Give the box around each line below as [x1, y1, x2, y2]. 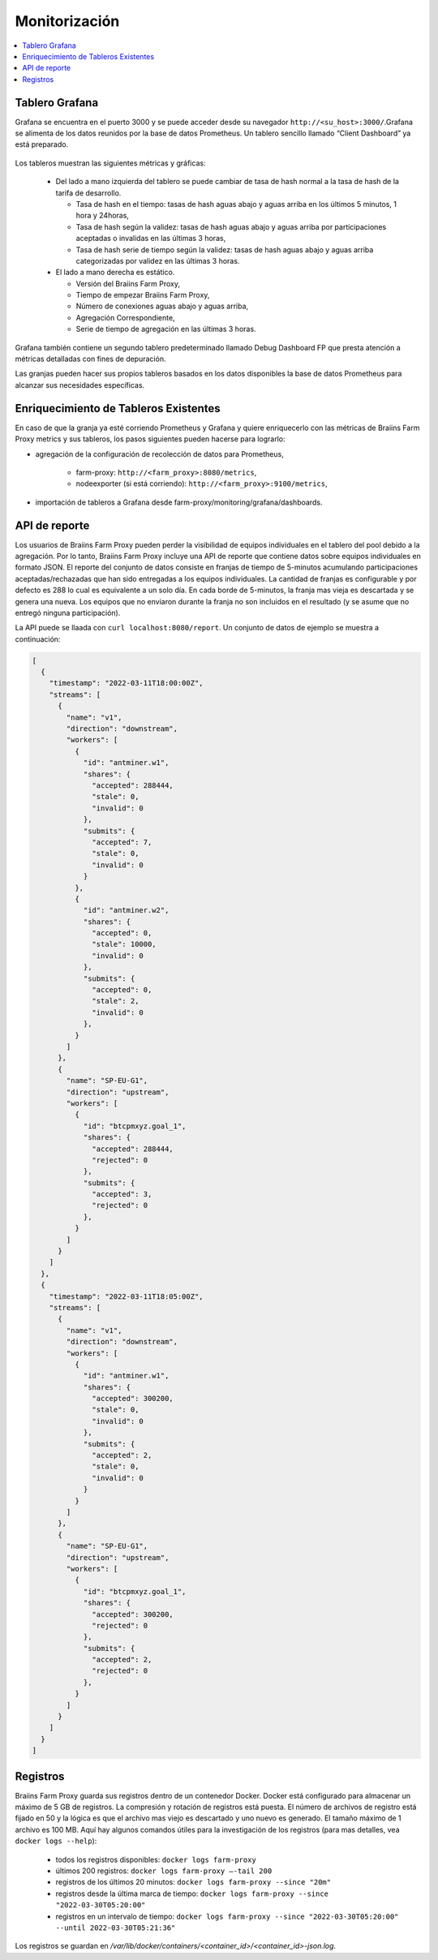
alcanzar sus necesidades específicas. [15, 380, 145, 389]
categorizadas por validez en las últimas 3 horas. [75, 256, 240, 265]
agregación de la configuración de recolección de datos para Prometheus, [35, 449, 284, 458]
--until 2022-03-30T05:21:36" [55, 1923, 176, 1932]
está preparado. [15, 140, 69, 149]
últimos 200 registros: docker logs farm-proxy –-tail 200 [55, 1866, 273, 1876]
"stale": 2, [92, 996, 140, 1006]
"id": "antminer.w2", [83, 905, 170, 915]
